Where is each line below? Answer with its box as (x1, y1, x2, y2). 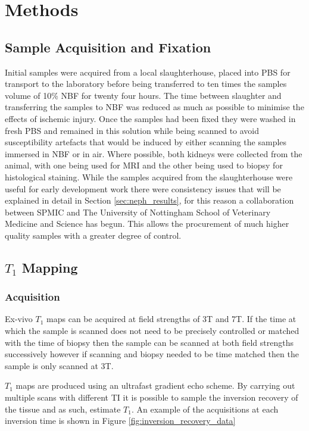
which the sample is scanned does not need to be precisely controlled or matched (5, 324, 299, 337)
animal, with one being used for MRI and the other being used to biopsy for (5, 159, 283, 171)
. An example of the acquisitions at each (131, 402, 279, 415)
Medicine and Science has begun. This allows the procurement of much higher (5, 217, 289, 230)
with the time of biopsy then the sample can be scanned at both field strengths (5, 336, 294, 348)
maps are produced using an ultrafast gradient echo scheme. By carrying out (15, 379, 295, 392)
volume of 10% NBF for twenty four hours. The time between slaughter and (5, 89, 282, 101)
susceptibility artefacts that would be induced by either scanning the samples (5, 136, 287, 148)
